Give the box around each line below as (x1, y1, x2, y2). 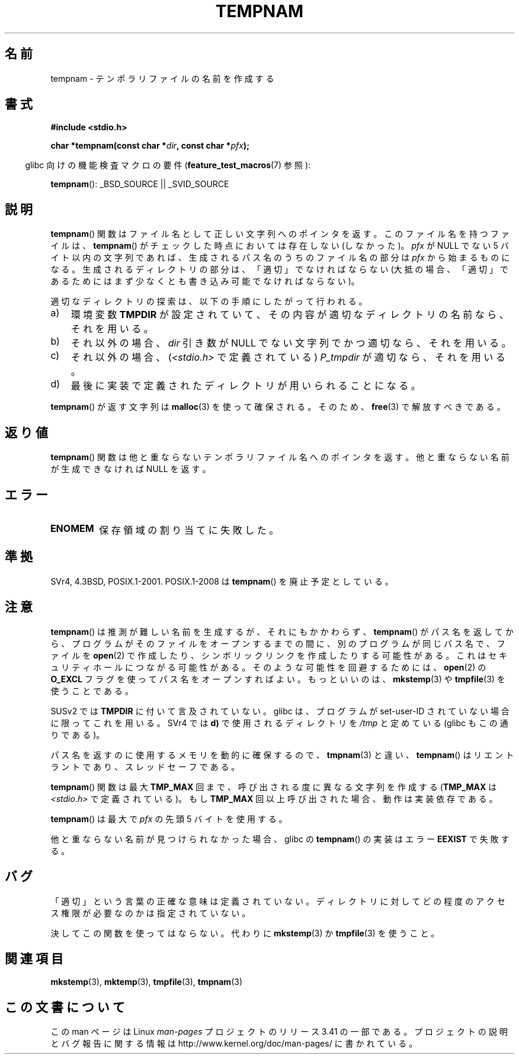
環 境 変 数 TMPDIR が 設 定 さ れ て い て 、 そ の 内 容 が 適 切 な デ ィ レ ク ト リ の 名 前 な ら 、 (71, 309, 509, 321)
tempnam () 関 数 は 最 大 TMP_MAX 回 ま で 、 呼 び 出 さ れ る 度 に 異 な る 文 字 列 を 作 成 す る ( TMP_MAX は (50, 781, 497, 792)
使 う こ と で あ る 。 (50, 685, 133, 696)
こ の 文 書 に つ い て (5, 999, 125, 1015)
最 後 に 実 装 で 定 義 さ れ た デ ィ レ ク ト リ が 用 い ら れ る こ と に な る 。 (71, 380, 421, 392)
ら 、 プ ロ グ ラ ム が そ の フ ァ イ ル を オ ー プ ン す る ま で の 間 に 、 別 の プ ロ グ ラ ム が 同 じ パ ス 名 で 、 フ (50, 638, 505, 649)
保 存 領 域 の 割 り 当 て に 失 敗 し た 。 (99, 524, 279, 536)
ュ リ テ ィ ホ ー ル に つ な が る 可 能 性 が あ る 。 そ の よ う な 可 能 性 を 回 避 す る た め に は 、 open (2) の (50, 662, 486, 672)
